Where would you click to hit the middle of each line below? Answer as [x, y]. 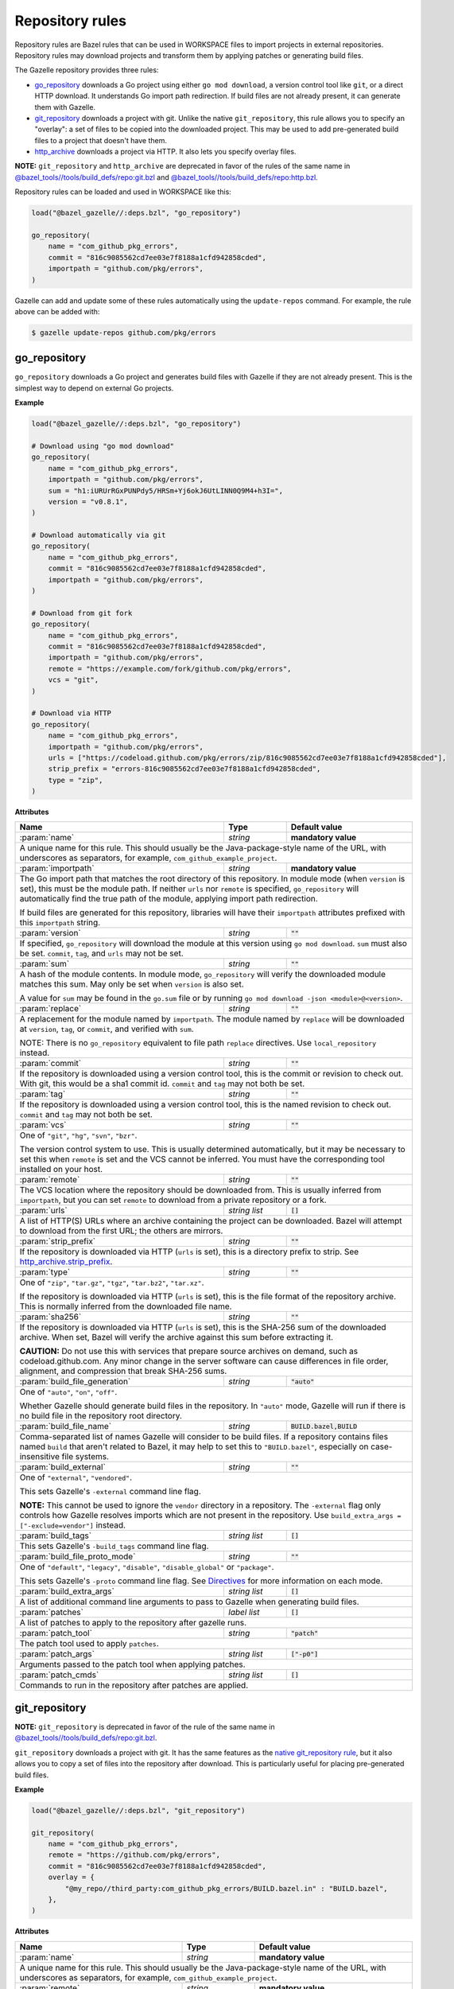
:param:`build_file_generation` [75, 1382]
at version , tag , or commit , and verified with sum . [107, 1029]
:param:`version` [50, 933]
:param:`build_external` [63, 1467]
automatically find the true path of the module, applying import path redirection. [169, 899]
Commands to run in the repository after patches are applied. [134, 1685]
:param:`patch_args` [57, 1654]
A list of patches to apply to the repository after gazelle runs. [133, 1623]
